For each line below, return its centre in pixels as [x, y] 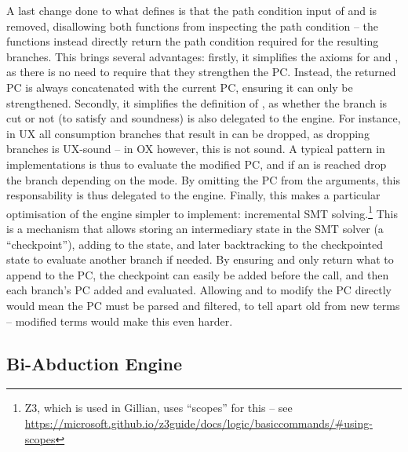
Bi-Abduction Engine [95, 363]
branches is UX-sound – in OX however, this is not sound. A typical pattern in [196, 149]
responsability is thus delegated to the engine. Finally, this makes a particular [193, 195]
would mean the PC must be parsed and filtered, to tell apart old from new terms [203, 305]
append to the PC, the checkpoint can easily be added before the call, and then [198, 274]
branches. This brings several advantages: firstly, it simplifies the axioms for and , [202, 56]
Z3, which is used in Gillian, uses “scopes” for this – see [158, 408]
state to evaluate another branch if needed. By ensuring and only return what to [200, 259]
